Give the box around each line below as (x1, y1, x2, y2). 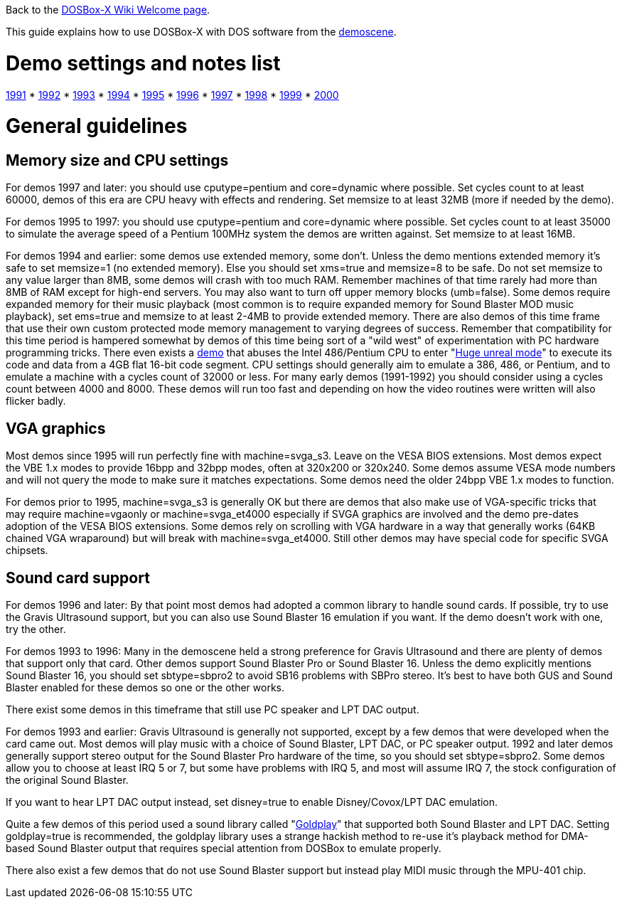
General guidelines (6, 114, 188, 139)
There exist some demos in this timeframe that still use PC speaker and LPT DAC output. (6, 703, 419, 716)
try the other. (6, 623, 66, 636)
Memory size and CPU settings (6, 151, 229, 169)
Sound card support (6, 568, 150, 587)
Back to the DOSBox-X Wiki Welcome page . (6, 4, 210, 16)
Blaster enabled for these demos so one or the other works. (6, 681, 285, 694)
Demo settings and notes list (6, 50, 281, 75)
